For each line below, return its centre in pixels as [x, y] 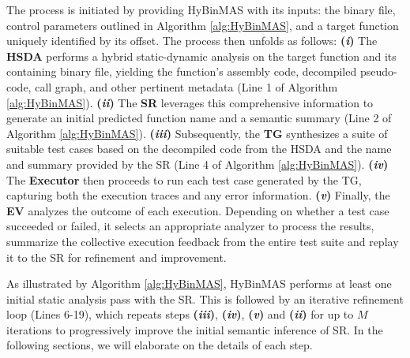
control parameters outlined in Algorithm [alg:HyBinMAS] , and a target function [203, 25]
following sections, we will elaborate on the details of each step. [160, 345]
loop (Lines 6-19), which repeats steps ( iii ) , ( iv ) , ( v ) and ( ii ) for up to [180, 314]
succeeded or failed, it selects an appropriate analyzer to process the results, [190, 226]
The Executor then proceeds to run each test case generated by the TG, [184, 179]
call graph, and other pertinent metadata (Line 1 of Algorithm [186, 86]
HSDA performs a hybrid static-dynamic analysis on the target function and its [201, 56]
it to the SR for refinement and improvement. [117, 257]
